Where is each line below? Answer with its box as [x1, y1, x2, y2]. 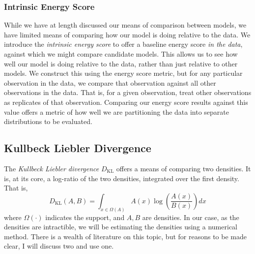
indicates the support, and [45, 212, 125, 222]
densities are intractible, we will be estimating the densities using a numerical [4, 222, 237, 232]
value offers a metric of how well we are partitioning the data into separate [4, 106, 229, 117]
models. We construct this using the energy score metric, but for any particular [4, 68, 243, 78]
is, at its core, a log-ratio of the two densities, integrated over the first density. [4, 173, 239, 183]
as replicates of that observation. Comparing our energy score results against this [4, 96, 248, 107]
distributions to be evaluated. [4, 116, 92, 127]
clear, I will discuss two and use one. [4, 241, 114, 251]
